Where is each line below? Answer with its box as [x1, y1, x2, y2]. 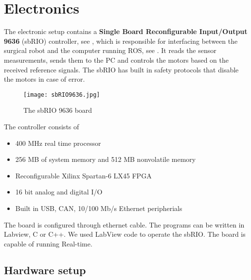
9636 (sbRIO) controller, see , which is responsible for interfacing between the [4, 35, 238, 46]
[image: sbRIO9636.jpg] [23, 91, 100, 98]
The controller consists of [4, 121, 79, 131]
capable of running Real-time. [4, 238, 92, 248]
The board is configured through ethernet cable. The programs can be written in [4, 219, 245, 229]
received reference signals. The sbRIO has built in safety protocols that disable [4, 64, 239, 74]
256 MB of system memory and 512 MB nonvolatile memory [15, 154, 196, 164]
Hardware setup [4, 262, 86, 277]
